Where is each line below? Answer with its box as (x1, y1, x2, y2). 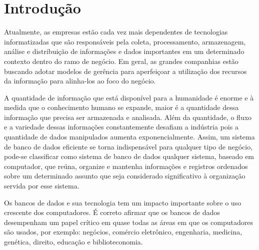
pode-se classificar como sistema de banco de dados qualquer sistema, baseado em (4, 151, 254, 161)
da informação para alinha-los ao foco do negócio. (4, 75, 156, 86)
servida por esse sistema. (4, 180, 79, 191)
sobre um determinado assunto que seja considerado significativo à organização (4, 170, 245, 181)
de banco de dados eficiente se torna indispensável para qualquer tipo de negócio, (4, 141, 253, 151)
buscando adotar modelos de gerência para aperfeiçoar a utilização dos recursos (4, 65, 247, 76)
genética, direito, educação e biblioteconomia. (4, 236, 143, 246)
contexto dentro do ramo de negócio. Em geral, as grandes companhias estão (4, 55, 238, 66)
